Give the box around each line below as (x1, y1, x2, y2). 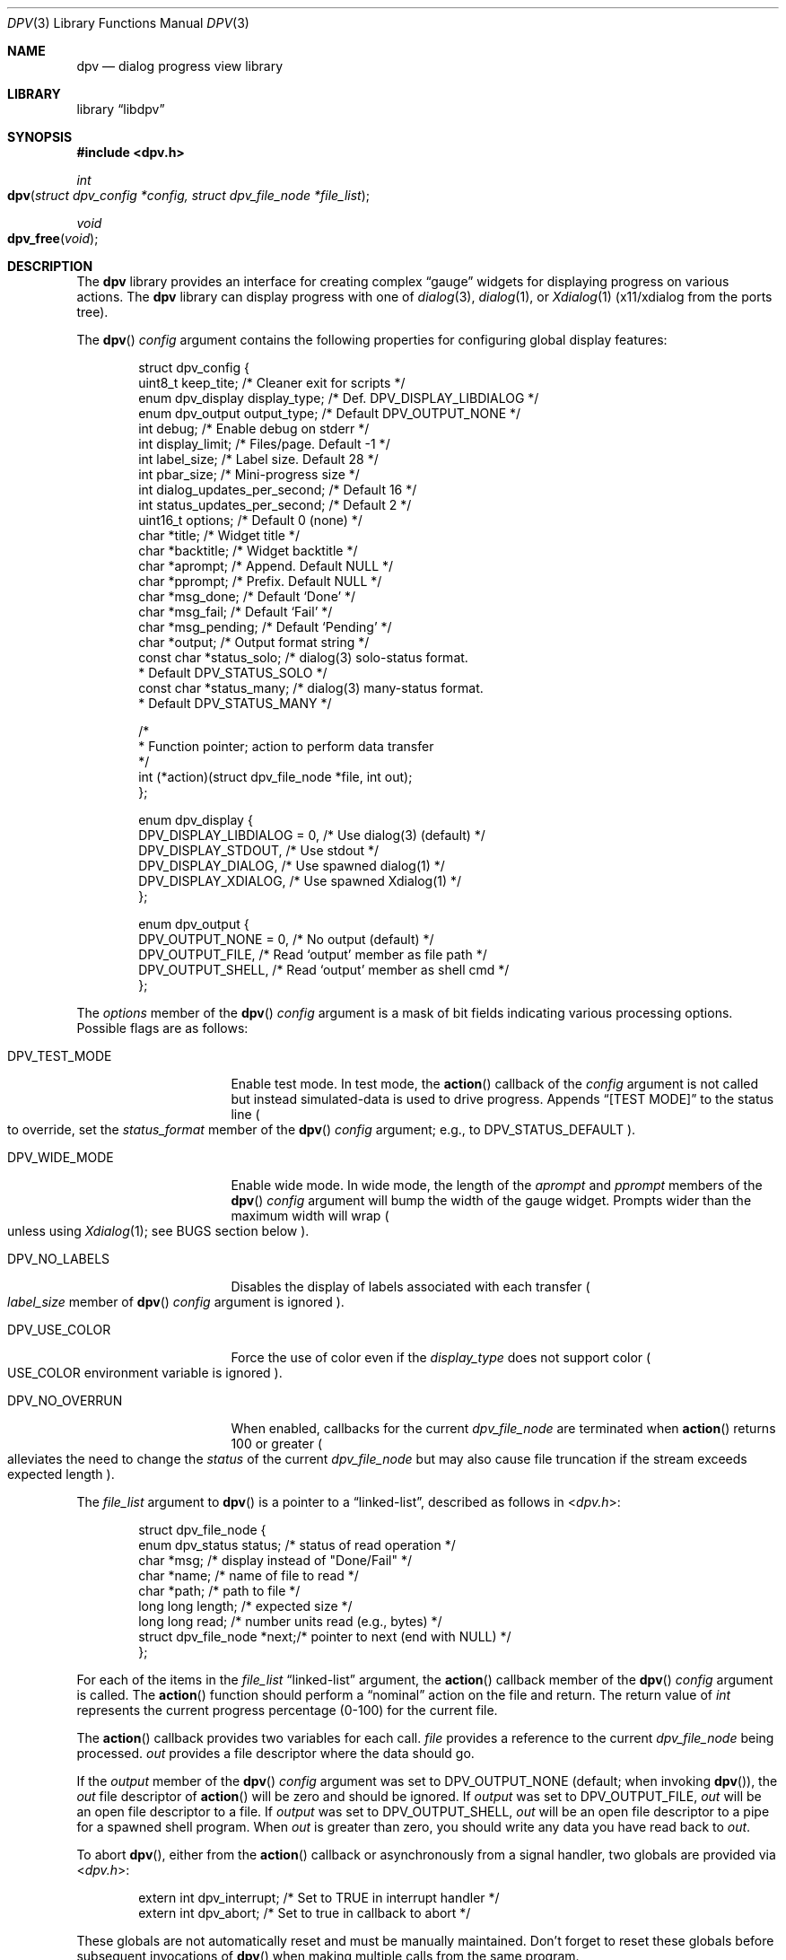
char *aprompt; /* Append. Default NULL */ (138, 558, 394, 573)
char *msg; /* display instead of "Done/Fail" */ (138, 1553, 412, 1568)
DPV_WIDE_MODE (7, 1150, 114, 1165)
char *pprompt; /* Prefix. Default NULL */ (138, 573, 382, 589)
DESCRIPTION (7, 258, 93, 274)
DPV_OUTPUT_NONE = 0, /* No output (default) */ (138, 932, 434, 947)
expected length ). (7, 1466, 115, 1482)
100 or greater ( (231, 1436, 322, 1451)
